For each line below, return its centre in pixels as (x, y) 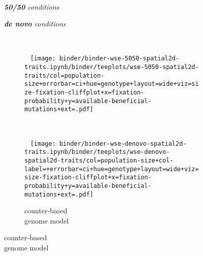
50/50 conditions (32, 6)
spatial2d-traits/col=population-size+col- (99, 160)
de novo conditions (35, 24)
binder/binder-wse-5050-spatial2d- (119, 59)
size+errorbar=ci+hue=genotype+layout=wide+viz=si (112, 84)
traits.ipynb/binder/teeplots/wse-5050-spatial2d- (112, 67)
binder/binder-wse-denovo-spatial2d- (123, 143)
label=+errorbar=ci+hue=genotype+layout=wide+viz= (112, 169)
